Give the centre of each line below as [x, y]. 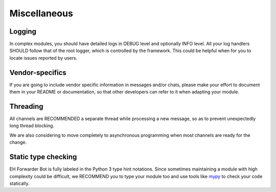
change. [18, 142]
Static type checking [43, 157]
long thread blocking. [32, 126]
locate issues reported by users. [43, 58]
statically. [20, 183]
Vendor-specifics [38, 72]
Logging [23, 31]
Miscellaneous [41, 13]
